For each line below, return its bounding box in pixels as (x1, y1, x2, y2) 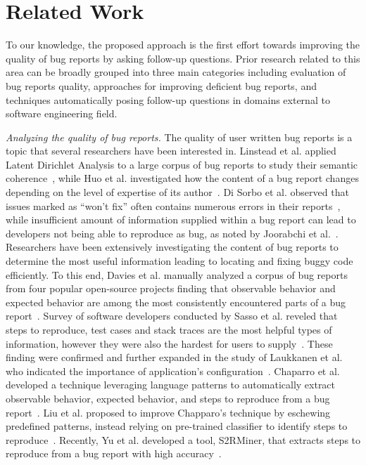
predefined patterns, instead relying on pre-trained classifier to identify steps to (6, 419, 348, 433)
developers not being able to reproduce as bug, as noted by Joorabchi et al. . (6, 225, 339, 240)
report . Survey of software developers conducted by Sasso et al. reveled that (6, 308, 338, 323)
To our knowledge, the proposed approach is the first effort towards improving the (6, 37, 360, 52)
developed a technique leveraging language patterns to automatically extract (6, 377, 336, 392)
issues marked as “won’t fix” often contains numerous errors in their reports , (6, 198, 341, 213)
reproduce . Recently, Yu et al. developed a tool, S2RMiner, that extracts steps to (6, 432, 361, 447)
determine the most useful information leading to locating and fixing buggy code (6, 254, 353, 268)
